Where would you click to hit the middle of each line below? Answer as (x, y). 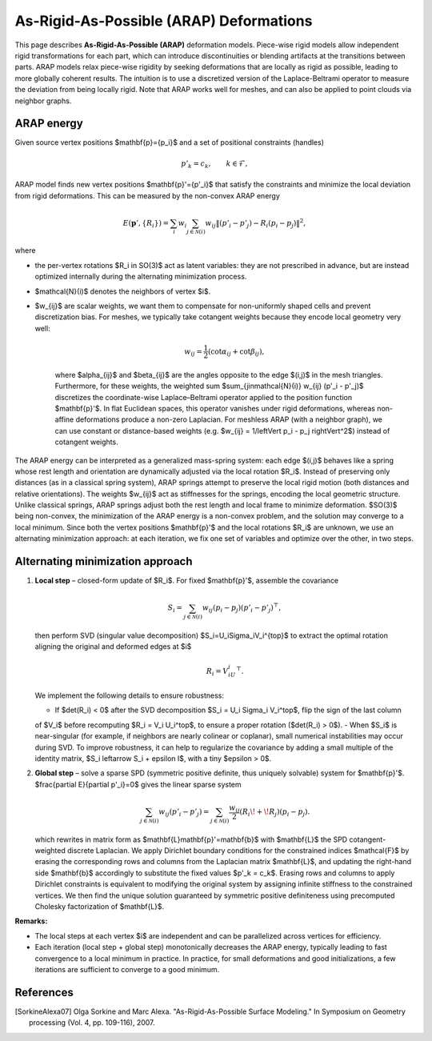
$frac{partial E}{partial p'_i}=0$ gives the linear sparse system (138, 784)
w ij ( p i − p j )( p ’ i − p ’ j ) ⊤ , (242, 608)
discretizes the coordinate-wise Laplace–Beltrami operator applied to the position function (203, 397)
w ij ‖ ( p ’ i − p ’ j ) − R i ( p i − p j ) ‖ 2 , (256, 223)
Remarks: (31, 921)
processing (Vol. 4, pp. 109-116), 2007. (92, 1023)
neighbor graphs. (43, 101)
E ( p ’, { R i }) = (146, 224)
